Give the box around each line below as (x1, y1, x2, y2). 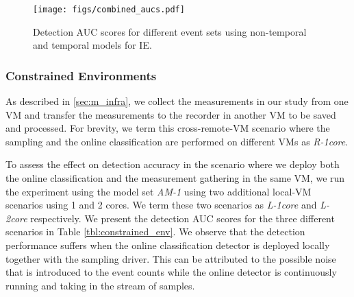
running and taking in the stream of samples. (5, 278, 195, 292)
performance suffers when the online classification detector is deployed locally (5, 238, 330, 252)
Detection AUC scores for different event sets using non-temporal (33, 24, 307, 38)
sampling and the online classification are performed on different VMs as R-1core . (5, 134, 349, 148)
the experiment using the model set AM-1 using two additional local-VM (5, 184, 312, 198)
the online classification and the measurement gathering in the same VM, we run (5, 171, 345, 185)
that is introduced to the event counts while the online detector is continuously (5, 265, 337, 279)
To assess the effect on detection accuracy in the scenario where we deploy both (5, 157, 340, 171)
